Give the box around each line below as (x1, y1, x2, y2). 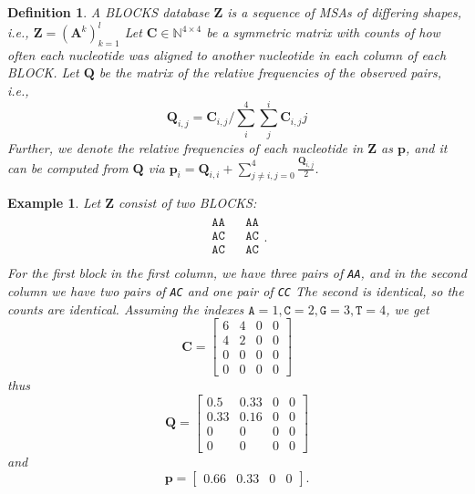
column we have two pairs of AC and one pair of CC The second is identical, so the (7, 281, 464, 300)
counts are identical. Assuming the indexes (7, 299, 244, 318)
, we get (386, 299, 429, 318)
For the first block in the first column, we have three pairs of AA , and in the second (7, 263, 467, 283)
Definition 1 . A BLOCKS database (7, 3, 210, 21)
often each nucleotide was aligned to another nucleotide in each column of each (7, 45, 447, 64)
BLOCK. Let (7, 63, 79, 82)
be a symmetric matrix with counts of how (206, 23, 440, 42)
